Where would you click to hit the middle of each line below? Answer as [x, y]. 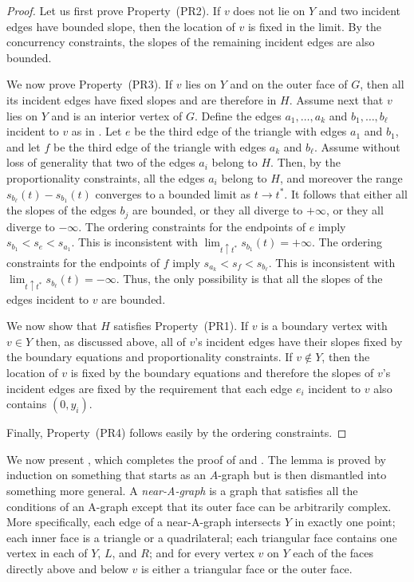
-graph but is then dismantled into [302, 475]
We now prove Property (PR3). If [89, 84]
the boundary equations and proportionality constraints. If [150, 357]
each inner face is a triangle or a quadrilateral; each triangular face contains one [202, 537]
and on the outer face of [289, 84]
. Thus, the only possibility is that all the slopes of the [249, 279]
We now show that [52, 326]
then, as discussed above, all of [110, 341]
